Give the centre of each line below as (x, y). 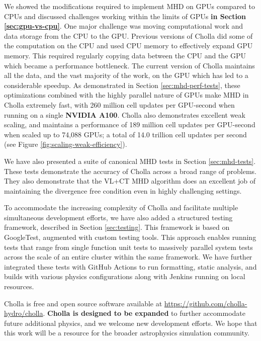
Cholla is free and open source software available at (83, 303)
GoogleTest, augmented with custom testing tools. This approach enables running (130, 237)
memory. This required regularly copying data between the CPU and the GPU (125, 55)
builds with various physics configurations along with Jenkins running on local (125, 276)
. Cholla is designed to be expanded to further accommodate (144, 313)
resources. (19, 286)
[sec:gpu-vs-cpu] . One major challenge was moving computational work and (124, 26)
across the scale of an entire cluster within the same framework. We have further (128, 257)
